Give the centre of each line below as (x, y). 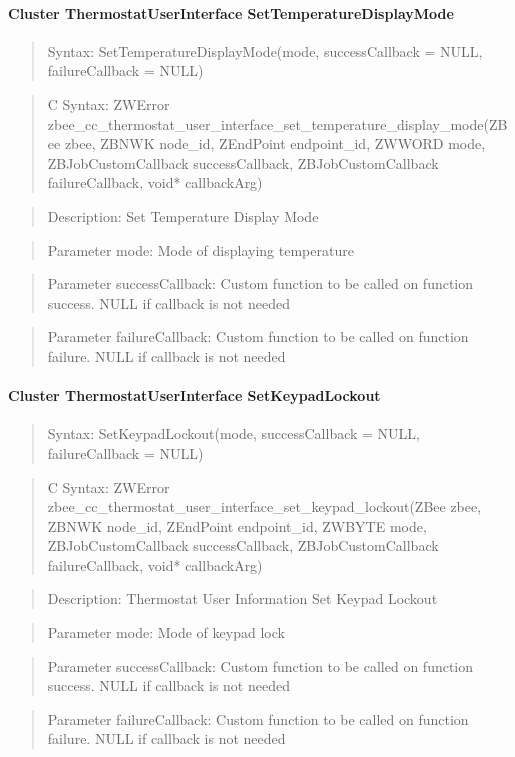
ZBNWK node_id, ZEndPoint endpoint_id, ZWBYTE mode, (237, 525)
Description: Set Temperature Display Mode (183, 215)
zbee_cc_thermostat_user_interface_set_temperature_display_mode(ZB (277, 123)
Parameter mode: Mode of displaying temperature (200, 249)
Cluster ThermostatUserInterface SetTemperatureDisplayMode (231, 12)
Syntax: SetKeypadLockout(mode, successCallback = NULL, (233, 433)
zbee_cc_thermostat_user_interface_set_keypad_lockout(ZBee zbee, (264, 506)
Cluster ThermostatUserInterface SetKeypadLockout (194, 395)
